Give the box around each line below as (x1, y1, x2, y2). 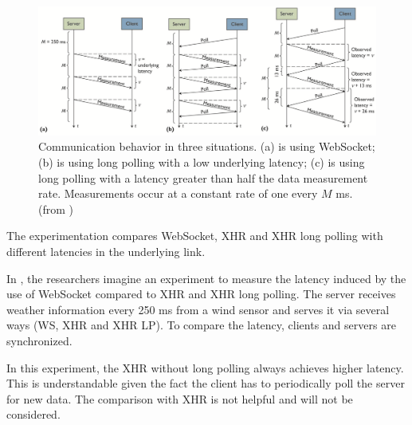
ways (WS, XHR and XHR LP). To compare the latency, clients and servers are (6, 317, 396, 333)
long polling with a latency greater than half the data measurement (38, 169, 368, 186)
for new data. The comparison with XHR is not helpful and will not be (6, 390, 353, 407)
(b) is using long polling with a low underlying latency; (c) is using (38, 154, 365, 171)
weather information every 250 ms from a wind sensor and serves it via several (6, 301, 390, 317)
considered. (6, 406, 61, 423)
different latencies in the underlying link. (6, 243, 206, 260)
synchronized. (6, 333, 73, 349)
